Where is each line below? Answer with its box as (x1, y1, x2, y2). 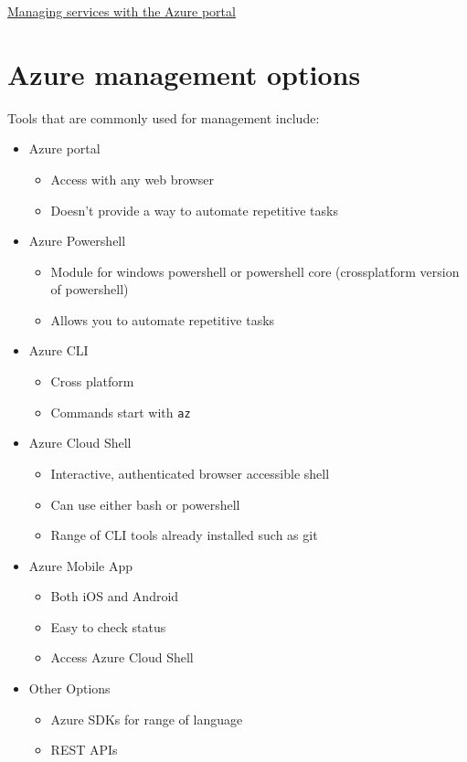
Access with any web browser (50, 169, 214, 188)
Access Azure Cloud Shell (50, 648, 194, 667)
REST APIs (50, 740, 118, 759)
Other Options (28, 679, 111, 698)
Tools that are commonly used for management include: (7, 108, 320, 127)
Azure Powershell (28, 231, 126, 250)
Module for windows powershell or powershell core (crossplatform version (50, 261, 460, 280)
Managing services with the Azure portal (7, 2, 236, 20)
